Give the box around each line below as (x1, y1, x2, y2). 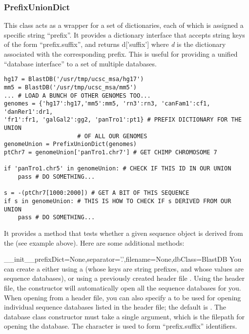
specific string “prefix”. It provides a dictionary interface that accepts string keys (4, 29, 245, 40)
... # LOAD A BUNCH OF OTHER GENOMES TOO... (4, 92, 151, 99)
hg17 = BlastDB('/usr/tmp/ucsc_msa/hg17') (4, 76, 144, 83)
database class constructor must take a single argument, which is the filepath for (4, 311, 245, 321)
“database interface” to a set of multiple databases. (4, 58, 157, 68)
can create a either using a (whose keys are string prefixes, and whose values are (4, 263, 244, 273)
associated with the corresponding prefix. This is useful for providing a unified (4, 49, 238, 59)
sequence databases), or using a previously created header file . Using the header (4, 273, 245, 283)
